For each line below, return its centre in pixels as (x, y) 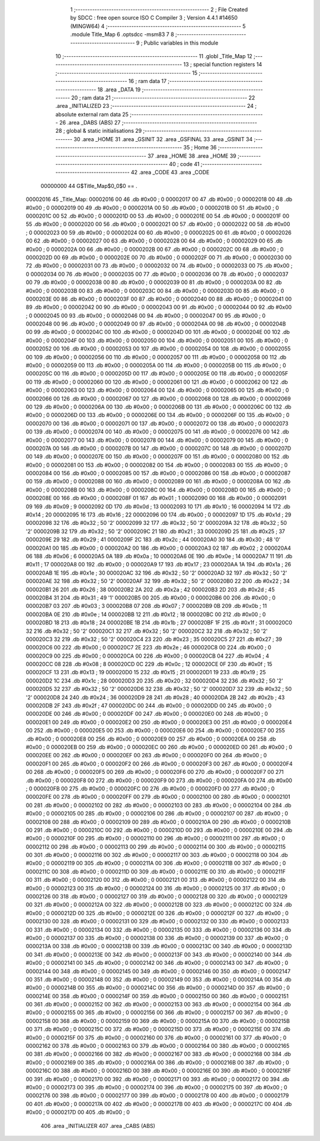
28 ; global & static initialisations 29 (99, 131)
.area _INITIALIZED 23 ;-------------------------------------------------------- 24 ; (156, 106)
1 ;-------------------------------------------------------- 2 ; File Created (159, 9)
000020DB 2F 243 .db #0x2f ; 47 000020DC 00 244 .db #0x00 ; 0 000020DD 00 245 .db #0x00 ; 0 (149, 706)
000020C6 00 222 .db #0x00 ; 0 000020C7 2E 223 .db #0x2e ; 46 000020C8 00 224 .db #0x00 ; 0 (148, 648)
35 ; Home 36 (200, 148)
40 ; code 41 (184, 164)
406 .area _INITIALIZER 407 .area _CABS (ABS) (98, 1126)
